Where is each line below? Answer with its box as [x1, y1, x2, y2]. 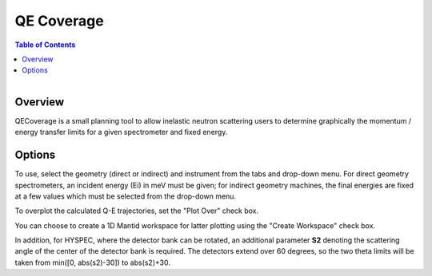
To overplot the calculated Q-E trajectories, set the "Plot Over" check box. [14, 206, 259, 215]
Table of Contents [14, 40, 76, 49]
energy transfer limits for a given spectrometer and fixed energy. [14, 128, 228, 137]
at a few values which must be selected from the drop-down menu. [14, 191, 236, 201]
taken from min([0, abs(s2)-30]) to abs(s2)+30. [14, 258, 171, 267]
